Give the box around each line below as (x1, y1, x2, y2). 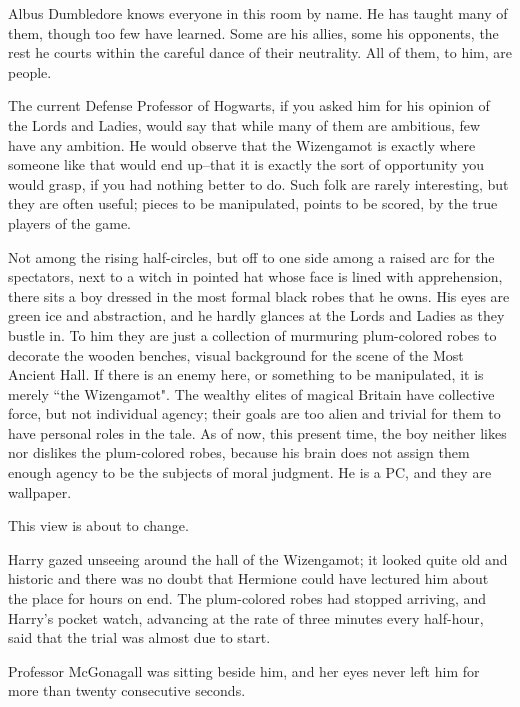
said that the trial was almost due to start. (8, 627, 271, 648)
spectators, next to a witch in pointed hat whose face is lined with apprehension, (8, 266, 503, 287)
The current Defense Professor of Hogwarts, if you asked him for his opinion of (8, 95, 490, 116)
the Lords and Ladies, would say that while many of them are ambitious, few (8, 114, 481, 135)
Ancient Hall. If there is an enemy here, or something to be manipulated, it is (8, 364, 484, 385)
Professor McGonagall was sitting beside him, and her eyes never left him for (8, 660, 480, 681)
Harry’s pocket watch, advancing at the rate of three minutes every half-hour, (8, 607, 484, 628)
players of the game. (8, 212, 131, 233)
